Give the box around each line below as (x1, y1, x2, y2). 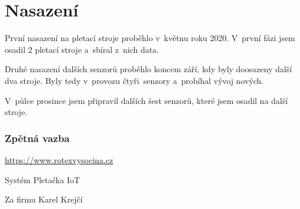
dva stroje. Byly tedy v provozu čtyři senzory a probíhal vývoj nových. (5, 74, 264, 86)
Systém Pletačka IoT (5, 173, 80, 186)
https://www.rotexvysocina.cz (5, 153, 114, 166)
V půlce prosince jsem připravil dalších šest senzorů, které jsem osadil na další (5, 94, 288, 106)
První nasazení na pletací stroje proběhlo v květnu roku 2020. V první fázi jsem (5, 32, 295, 44)
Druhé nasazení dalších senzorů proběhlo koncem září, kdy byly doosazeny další (5, 63, 292, 75)
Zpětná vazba (5, 130, 70, 145)
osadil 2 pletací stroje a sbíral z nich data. (5, 43, 159, 55)
